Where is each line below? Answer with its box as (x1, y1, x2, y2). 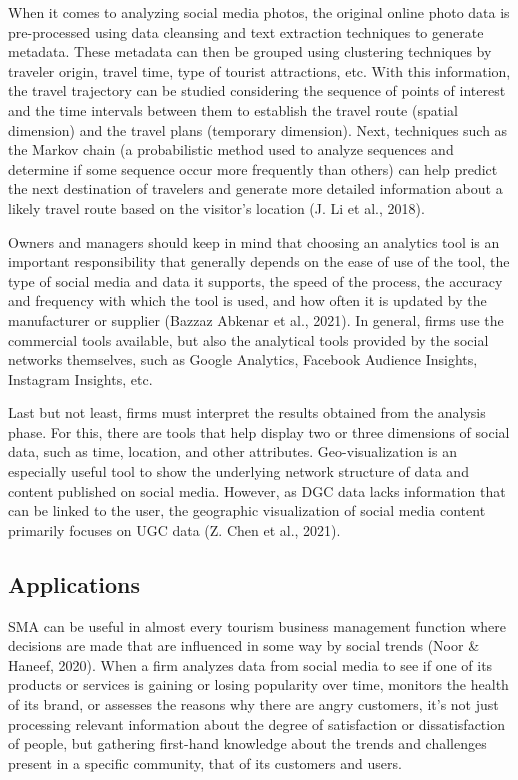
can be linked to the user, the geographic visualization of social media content (8, 500, 486, 521)
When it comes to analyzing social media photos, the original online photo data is (8, 2, 510, 22)
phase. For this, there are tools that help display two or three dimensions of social (8, 421, 510, 442)
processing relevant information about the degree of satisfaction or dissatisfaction (8, 713, 505, 734)
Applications (8, 568, 141, 599)
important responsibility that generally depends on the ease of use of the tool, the (8, 251, 510, 272)
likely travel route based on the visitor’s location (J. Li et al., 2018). (8, 197, 425, 218)
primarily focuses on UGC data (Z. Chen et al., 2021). (8, 519, 341, 540)
